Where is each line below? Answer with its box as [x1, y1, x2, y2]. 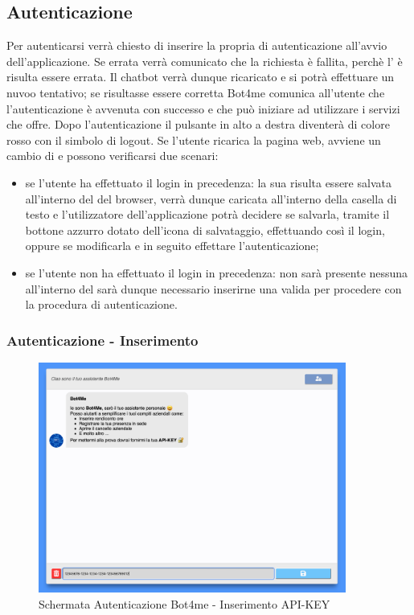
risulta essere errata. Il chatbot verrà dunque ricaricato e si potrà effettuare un [6, 68, 395, 85]
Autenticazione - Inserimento [6, 330, 199, 350]
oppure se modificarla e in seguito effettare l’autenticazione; [25, 237, 319, 254]
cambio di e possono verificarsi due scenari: [6, 147, 219, 164]
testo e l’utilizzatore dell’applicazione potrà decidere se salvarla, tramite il [25, 206, 390, 223]
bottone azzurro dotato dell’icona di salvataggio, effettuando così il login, [25, 221, 385, 238]
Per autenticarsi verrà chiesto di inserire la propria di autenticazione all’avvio [6, 37, 387, 54]
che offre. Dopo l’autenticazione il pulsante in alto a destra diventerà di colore [6, 116, 390, 133]
